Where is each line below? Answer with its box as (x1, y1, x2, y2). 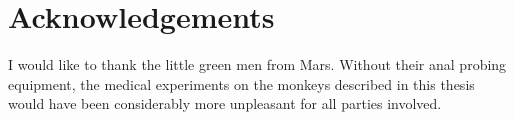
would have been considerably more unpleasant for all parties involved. (8, 93, 442, 114)
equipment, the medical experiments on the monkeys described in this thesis (8, 73, 475, 94)
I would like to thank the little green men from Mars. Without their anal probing (8, 54, 507, 75)
